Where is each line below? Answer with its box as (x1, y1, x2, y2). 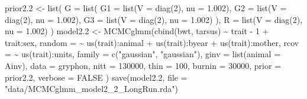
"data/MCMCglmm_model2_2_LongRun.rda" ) (5, 82, 178, 95)
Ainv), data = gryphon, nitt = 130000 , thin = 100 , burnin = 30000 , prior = (5, 59, 282, 71)
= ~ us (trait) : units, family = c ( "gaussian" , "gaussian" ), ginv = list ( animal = (5, 48, 280, 60)
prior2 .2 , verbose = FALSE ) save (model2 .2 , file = (5, 71, 188, 83)
